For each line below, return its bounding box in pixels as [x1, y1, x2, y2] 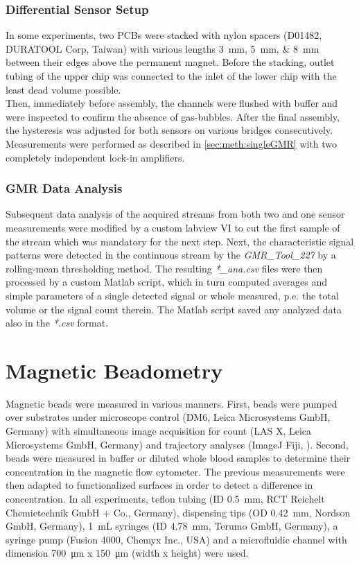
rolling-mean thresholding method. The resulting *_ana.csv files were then [6, 261, 323, 275]
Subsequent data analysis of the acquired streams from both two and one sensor [6, 207, 345, 221]
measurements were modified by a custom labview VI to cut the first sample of [6, 220, 340, 234]
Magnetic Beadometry [6, 356, 223, 384]
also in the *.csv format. [6, 315, 109, 330]
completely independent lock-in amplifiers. [6, 150, 185, 164]
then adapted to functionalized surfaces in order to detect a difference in [6, 478, 313, 492]
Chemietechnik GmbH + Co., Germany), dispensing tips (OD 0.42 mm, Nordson [6, 505, 351, 519]
